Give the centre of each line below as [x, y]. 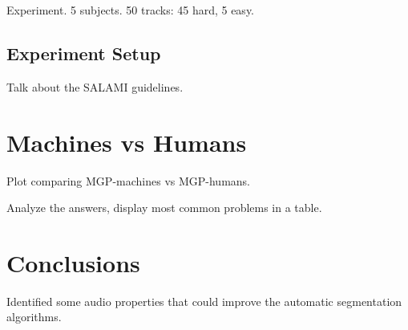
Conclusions [73, 262]
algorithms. [34, 317]
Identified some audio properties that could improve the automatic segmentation [204, 301]
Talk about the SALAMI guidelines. [95, 86]
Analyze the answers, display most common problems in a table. [164, 208]
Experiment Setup [84, 53]
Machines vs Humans [127, 142]
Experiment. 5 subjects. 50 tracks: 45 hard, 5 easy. [131, 10]
